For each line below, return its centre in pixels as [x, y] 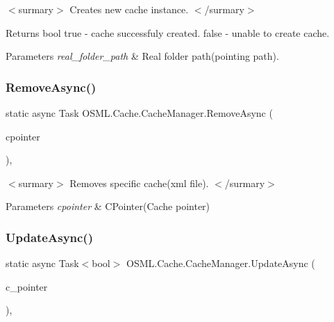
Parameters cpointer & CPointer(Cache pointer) [108, 206]
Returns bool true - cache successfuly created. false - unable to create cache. [168, 32]
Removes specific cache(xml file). [139, 183]
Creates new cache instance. [129, 9]
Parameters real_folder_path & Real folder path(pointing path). [142, 56]
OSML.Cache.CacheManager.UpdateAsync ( [221, 263]
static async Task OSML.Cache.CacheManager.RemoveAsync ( [139, 113]
